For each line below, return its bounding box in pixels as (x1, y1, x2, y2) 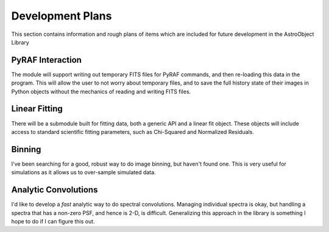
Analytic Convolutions (11, 185, 98, 195)
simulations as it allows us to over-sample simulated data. (11, 169, 156, 176)
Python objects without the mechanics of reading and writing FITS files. (11, 88, 191, 95)
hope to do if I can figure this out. (11, 217, 95, 225)
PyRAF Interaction (11, 55, 82, 65)
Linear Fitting (11, 104, 63, 114)
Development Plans (11, 9, 112, 23)
